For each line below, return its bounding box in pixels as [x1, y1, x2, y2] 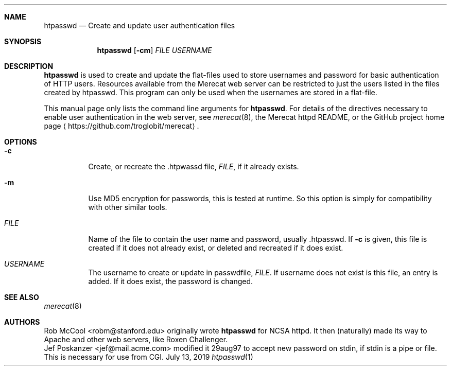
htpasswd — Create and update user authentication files [44, 21, 235, 30]
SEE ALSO [4, 293, 39, 302]
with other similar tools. [88, 203, 167, 212]
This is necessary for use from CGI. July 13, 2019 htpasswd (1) [44, 353, 253, 361]
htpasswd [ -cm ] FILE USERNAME [97, 46, 212, 55]
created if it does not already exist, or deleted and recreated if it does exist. [88, 243, 343, 252]
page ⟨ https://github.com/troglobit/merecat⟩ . [44, 121, 199, 130]
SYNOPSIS [4, 37, 42, 46]
